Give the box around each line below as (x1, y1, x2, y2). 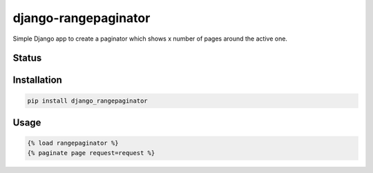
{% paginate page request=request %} (27, 149, 155, 156)
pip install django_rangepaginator (27, 96, 148, 105)
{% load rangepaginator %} (27, 139, 119, 147)
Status (12, 52, 42, 64)
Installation (12, 74, 62, 86)
